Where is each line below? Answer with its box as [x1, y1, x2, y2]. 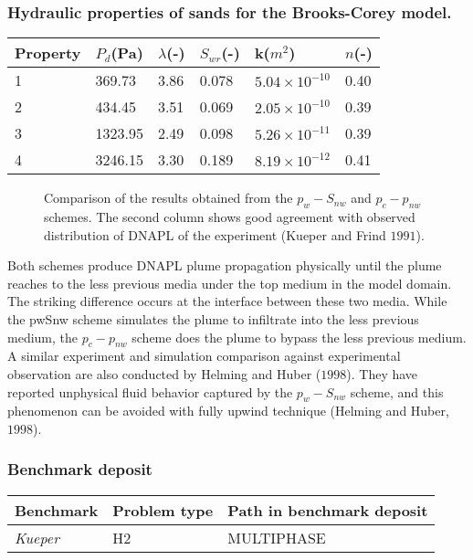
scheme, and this [350, 382, 444, 401]
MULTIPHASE [227, 526, 326, 548]
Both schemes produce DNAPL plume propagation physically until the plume [7, 256, 442, 275]
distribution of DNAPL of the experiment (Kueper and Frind [44, 225, 386, 244]
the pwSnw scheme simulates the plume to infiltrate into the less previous [7, 309, 419, 328]
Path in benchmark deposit [227, 499, 428, 521]
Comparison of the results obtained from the [44, 188, 293, 207]
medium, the [7, 327, 78, 346]
